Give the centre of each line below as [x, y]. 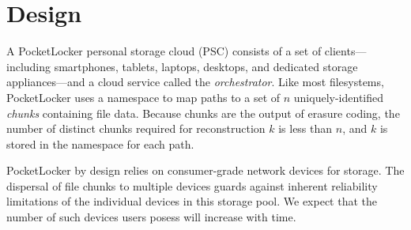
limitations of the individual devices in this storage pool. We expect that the [192, 201]
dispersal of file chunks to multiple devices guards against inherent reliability [192, 185]
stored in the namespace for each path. [100, 143]
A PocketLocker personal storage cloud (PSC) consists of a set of [164, 51]
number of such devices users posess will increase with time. [151, 217]
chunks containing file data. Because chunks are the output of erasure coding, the [203, 113]
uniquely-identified [339, 97]
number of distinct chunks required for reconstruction [136, 128]
